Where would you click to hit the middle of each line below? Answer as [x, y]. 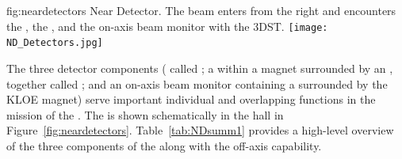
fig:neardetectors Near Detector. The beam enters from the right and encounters [201, 10]
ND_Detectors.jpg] [55, 43]
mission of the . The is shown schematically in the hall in [145, 114]
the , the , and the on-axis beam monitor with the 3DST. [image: [167, 26]
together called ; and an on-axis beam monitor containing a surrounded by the [197, 83]
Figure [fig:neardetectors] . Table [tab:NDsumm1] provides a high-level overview [200, 130]
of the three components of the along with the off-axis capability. [164, 145]
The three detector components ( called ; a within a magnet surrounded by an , [200, 68]
